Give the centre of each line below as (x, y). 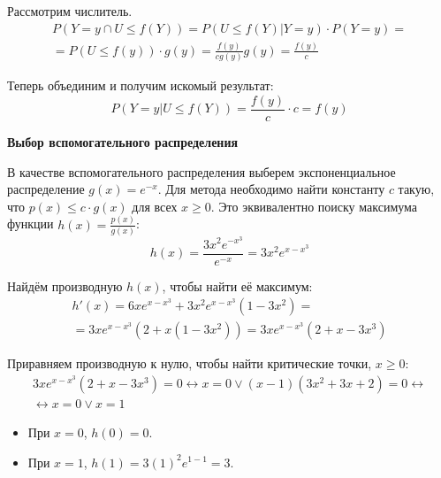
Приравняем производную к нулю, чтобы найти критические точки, (190, 363)
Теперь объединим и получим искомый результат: (141, 85)
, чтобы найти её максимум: (237, 285)
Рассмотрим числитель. (70, 11)
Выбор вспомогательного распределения (123, 141)
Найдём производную (65, 285)
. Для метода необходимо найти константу (271, 189)
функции (30, 224)
